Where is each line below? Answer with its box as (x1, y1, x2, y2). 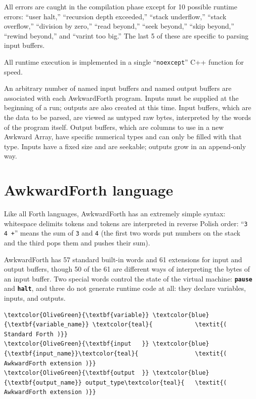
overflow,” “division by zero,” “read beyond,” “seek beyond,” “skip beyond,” (4, 21, 234, 31)
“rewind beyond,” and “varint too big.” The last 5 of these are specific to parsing (4, 30, 249, 40)
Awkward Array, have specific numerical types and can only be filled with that (4, 131, 242, 142)
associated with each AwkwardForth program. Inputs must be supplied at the (4, 92, 239, 103)
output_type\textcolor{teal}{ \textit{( (85, 379, 227, 386)
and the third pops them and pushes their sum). (4, 238, 150, 247)
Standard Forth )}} (4, 330, 68, 338)
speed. (4, 66, 23, 77)
